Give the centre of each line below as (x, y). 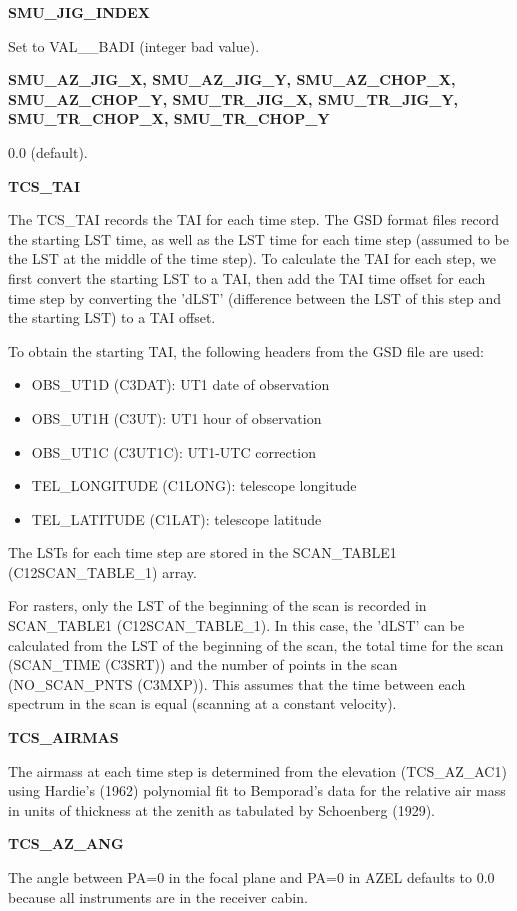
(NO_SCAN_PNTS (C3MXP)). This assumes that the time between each (237, 683)
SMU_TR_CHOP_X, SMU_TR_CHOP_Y (169, 118)
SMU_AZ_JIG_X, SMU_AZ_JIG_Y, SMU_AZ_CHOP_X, (232, 79)
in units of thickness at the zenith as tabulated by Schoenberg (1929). (221, 809)
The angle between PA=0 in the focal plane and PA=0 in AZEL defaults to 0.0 (251, 877)
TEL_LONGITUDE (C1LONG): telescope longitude (194, 485)
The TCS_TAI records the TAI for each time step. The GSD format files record (254, 219)
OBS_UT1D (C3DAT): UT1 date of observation (180, 384)
